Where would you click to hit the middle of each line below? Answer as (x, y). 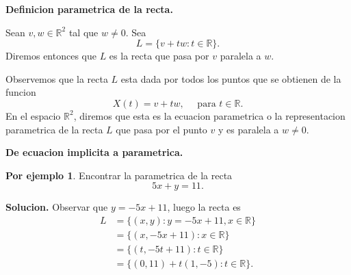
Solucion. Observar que (57, 207)
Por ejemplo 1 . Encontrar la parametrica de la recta (119, 175)
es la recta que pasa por (159, 56)
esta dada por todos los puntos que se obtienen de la (231, 78)
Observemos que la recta (57, 78)
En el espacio (33, 115)
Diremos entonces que (51, 56)
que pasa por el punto (161, 129)
